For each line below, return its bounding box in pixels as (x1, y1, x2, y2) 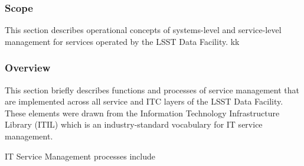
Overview (5, 60, 51, 75)
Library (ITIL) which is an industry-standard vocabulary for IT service (5, 118, 263, 131)
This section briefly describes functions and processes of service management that (5, 83, 299, 96)
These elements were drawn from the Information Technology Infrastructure (5, 106, 280, 119)
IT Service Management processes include (5, 149, 155, 162)
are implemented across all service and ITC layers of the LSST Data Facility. (5, 95, 283, 108)
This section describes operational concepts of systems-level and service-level (5, 24, 282, 36)
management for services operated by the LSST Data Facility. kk (5, 35, 240, 47)
